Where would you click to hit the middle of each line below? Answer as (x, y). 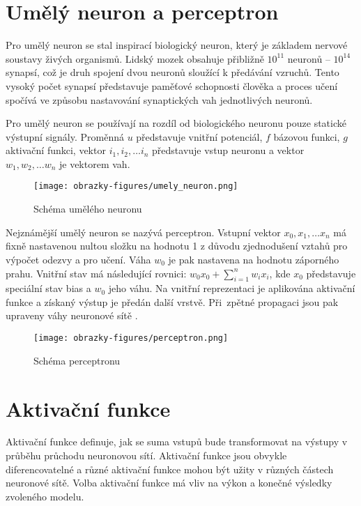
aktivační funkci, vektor (56, 150)
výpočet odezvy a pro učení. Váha (78, 259)
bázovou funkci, (307, 136)
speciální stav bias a (48, 288)
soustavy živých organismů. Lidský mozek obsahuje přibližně (135, 58)
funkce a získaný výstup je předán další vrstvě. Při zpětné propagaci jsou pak (172, 301)
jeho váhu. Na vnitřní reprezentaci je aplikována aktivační (232, 288)
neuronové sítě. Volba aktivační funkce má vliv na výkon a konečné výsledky (169, 483)
